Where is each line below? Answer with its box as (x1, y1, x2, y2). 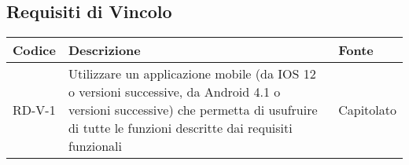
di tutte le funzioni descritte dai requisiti (68, 119, 293, 137)
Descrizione (68, 41, 141, 60)
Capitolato (338, 101, 396, 119)
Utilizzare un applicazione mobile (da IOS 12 (68, 64, 316, 83)
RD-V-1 (13, 101, 56, 119)
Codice (13, 41, 56, 60)
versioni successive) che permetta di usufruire (68, 101, 318, 119)
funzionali (68, 137, 122, 156)
